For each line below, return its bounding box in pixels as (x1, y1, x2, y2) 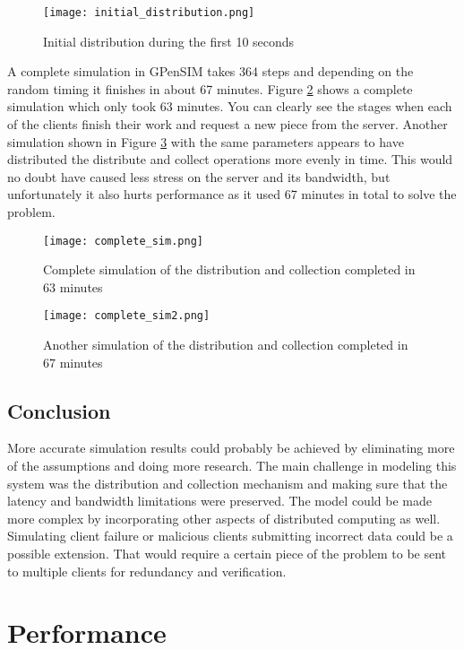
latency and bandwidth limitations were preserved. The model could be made (7, 491, 432, 510)
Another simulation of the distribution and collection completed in (43, 335, 408, 354)
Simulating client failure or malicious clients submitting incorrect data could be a (7, 526, 453, 545)
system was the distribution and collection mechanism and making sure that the (7, 473, 448, 492)
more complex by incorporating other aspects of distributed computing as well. (7, 508, 441, 527)
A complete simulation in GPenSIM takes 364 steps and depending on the (7, 62, 414, 81)
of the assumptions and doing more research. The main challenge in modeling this (7, 456, 457, 475)
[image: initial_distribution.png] (43, 6, 255, 19)
